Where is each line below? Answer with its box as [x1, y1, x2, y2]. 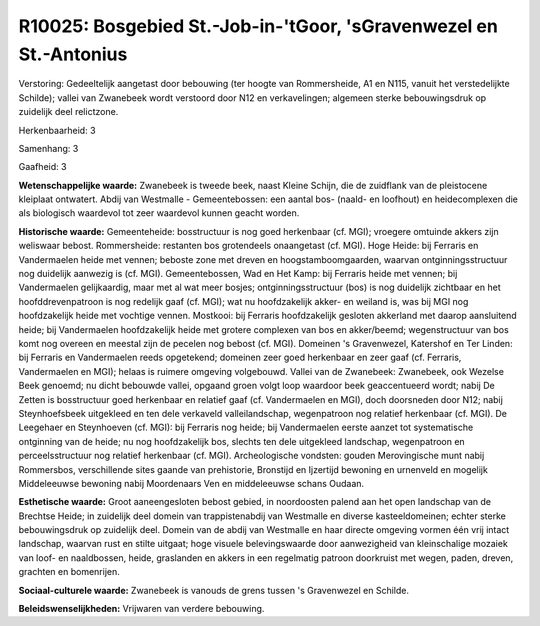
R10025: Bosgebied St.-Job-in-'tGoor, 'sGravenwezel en [18, 15, 499, 37]
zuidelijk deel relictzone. [18, 106, 119, 118]
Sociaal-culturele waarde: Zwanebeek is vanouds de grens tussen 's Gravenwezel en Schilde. [18, 584, 410, 596]
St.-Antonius [18, 43, 128, 65]
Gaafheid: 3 [18, 161, 67, 173]
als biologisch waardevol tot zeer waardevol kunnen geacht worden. [18, 207, 300, 219]
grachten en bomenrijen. [18, 566, 120, 578]
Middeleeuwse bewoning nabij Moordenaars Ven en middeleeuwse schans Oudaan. [18, 477, 365, 489]
